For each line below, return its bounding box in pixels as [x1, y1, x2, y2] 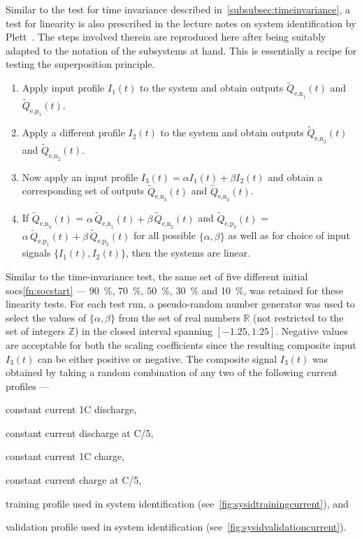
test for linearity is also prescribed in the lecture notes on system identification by [6, 15, 356, 30]
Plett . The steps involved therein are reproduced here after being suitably [6, 29, 326, 44]
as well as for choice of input [228, 228, 350, 243]
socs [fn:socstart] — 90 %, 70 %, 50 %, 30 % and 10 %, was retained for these [6, 282, 344, 297]
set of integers [6, 324, 65, 338]
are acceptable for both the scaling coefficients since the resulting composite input [6, 337, 356, 352]
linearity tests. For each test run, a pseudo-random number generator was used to [6, 296, 355, 311]
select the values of [6, 310, 87, 324]
